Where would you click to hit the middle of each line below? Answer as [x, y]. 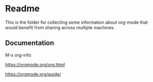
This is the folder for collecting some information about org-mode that [76, 22]
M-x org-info [18, 55]
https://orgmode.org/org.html [35, 64]
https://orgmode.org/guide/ [33, 74]
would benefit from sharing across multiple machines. [60, 27]
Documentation [30, 43]
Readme [23, 9]
